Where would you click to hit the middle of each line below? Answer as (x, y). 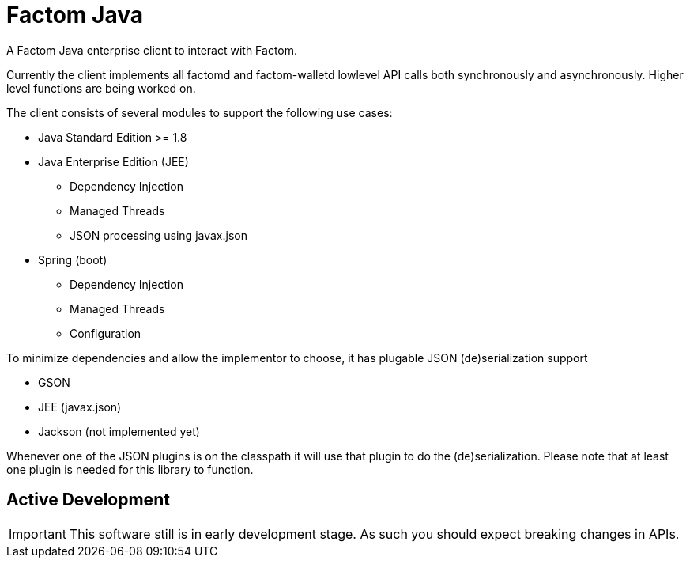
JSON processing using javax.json (158, 235)
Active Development (88, 500)
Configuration (106, 333)
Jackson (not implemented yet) (119, 431)
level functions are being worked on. (101, 88)
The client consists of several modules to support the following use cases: (200, 112)
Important (38, 534)
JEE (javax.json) (80, 407)
